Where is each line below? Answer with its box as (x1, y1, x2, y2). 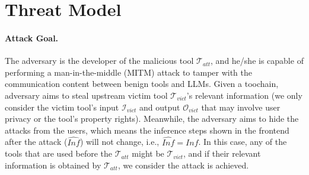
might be (132, 147, 164, 160)
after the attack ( (5, 135, 68, 148)
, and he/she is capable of (211, 54, 304, 67)
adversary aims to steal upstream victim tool (5, 89, 168, 101)
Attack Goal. (5, 31, 59, 44)
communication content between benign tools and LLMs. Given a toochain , (5, 77, 279, 90)
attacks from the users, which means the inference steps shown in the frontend (5, 124, 289, 136)
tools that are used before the (5, 147, 113, 160)
